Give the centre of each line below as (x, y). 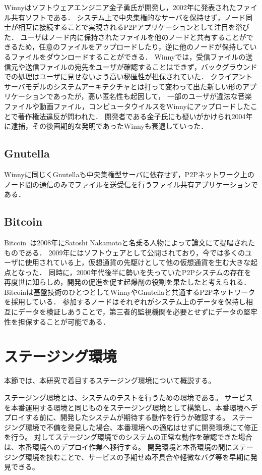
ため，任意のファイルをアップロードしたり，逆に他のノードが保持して (134, 47)
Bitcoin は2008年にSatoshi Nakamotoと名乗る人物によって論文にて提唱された (130, 242)
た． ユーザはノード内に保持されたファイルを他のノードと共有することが (125, 37)
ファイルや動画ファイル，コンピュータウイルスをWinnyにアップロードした (127, 106)
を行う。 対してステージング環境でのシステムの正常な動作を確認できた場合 (128, 437)
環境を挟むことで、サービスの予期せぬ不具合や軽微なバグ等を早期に (138, 457)
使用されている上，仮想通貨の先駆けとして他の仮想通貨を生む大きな (138, 262)
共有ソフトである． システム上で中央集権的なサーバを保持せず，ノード (128, 17)
